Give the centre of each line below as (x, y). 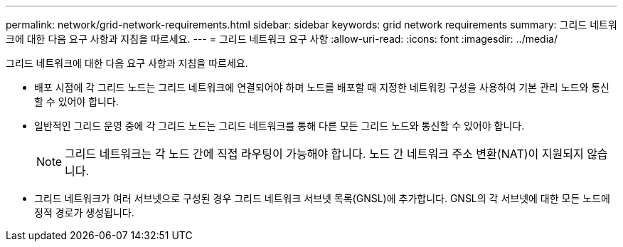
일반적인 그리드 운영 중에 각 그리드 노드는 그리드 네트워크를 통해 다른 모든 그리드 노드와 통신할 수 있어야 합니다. (279, 126)
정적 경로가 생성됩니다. (84, 212)
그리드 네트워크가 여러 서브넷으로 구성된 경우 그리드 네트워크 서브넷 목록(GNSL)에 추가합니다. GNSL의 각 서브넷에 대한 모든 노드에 (322, 198)
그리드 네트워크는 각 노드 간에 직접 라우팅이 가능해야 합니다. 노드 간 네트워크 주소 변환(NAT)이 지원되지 (324, 154)
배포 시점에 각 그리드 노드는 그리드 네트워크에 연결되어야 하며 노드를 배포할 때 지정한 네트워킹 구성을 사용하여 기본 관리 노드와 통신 (322, 87)
